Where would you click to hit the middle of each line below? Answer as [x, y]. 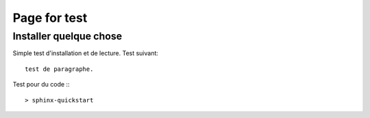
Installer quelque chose [67, 36]
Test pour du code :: [41, 85]
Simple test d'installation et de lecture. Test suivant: [86, 53]
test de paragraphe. [59, 69]
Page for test [50, 18]
